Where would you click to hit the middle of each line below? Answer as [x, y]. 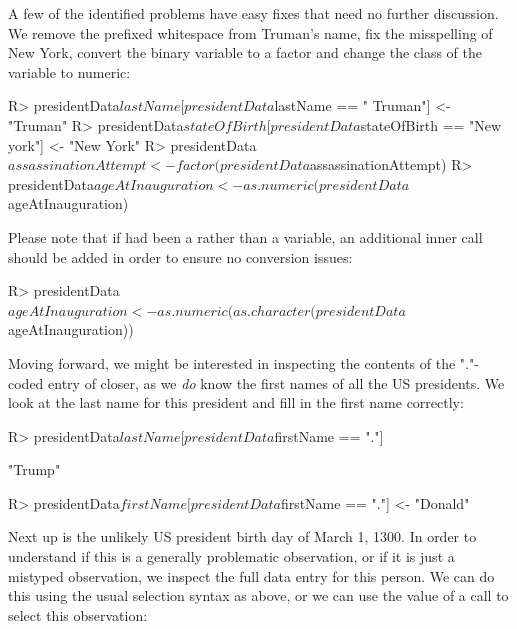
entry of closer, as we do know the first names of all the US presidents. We [276, 382]
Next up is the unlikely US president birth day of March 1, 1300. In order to [242, 536]
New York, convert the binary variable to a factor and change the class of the [245, 52]
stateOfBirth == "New [431, 124]
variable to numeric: [69, 71]
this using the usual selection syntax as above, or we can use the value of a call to [258, 595]
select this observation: [78, 614]
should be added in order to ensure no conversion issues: [180, 256]
